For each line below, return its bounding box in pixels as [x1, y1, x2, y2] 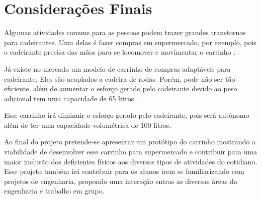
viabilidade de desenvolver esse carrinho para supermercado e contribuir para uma [4, 146, 257, 157]
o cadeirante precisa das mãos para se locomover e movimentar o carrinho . [4, 47, 236, 57]
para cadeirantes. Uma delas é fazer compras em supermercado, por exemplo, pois [4, 37, 256, 47]
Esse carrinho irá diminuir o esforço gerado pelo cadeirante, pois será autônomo [4, 110, 249, 120]
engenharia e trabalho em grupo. [4, 185, 105, 196]
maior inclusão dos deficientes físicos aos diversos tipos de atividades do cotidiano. [4, 156, 257, 166]
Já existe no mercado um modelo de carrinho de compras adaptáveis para [4, 63, 231, 74]
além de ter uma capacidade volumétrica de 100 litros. [4, 119, 171, 130]
